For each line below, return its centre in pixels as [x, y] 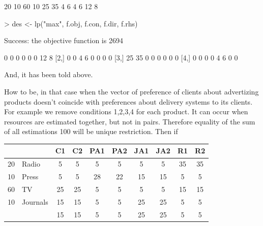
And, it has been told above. [49, 74]
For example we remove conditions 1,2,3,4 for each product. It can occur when [126, 111]
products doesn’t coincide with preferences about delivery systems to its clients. [128, 101]
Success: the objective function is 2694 [64, 40]
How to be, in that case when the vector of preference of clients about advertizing [131, 91]
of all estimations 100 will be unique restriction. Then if [91, 131]
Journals [35, 201]
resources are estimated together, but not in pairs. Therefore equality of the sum [130, 121]
